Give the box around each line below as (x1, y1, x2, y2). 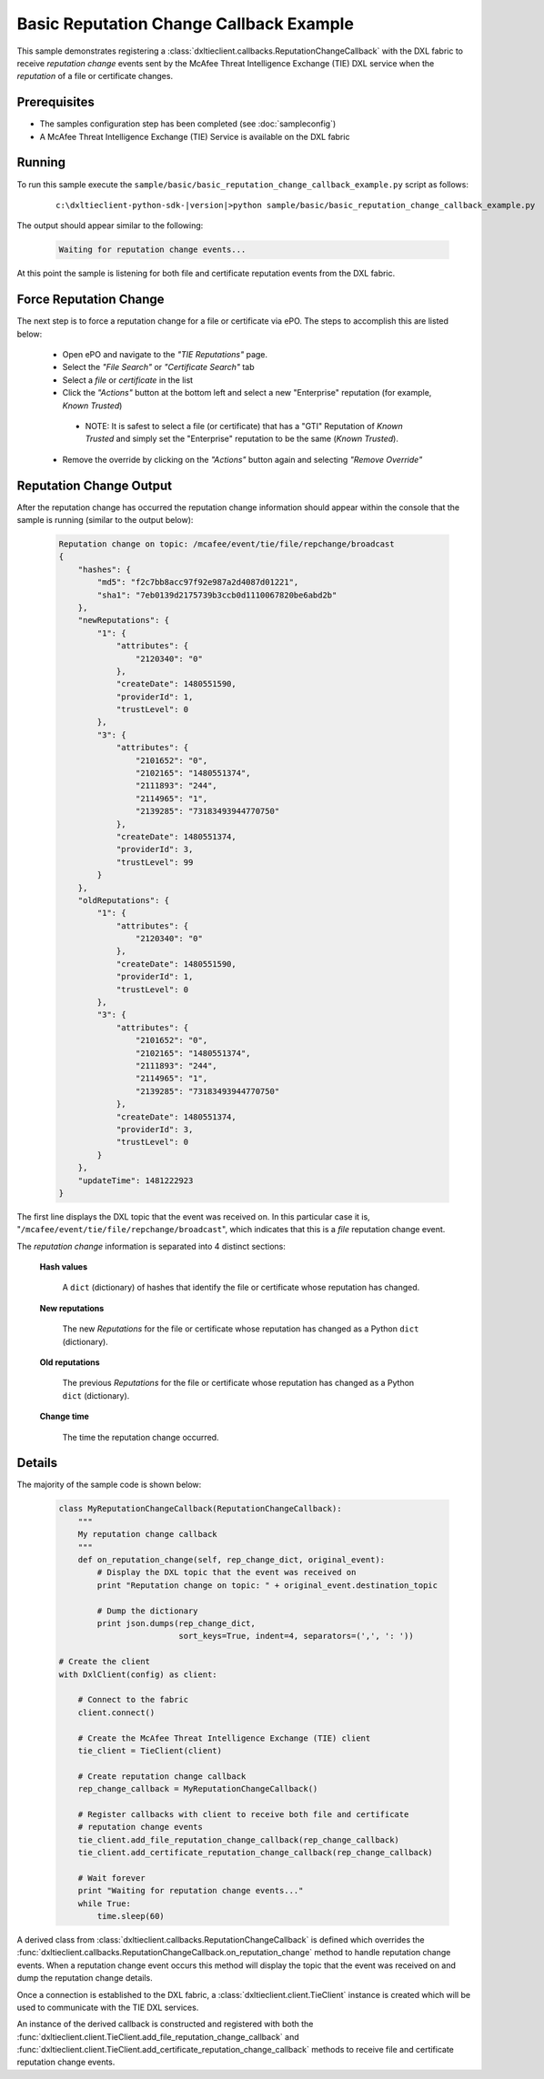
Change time (39, 1411, 90, 1422)
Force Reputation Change (16, 292, 165, 307)
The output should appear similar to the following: (16, 220, 204, 231)
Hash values (39, 1261, 88, 1272)
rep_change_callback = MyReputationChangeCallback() (77, 1783, 318, 1794)
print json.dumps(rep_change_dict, (96, 1618, 257, 1628)
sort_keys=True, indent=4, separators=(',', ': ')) (178, 1631, 414, 1642)
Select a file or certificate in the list (62, 374, 194, 386)
